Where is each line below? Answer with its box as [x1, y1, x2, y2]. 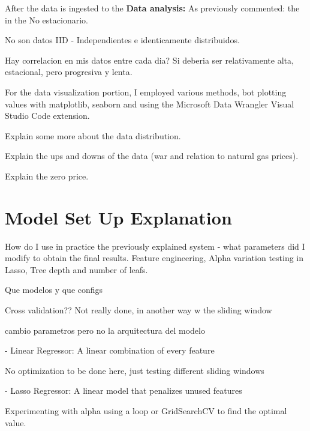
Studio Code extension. [5, 109, 90, 122]
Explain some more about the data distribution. [5, 129, 181, 142]
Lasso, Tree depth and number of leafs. [5, 263, 148, 276]
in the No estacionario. [5, 13, 88, 26]
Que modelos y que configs [5, 283, 103, 296]
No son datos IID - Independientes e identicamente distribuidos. [5, 34, 240, 46]
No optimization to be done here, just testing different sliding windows [5, 364, 264, 376]
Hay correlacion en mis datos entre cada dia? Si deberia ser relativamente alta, [5, 53, 294, 66]
